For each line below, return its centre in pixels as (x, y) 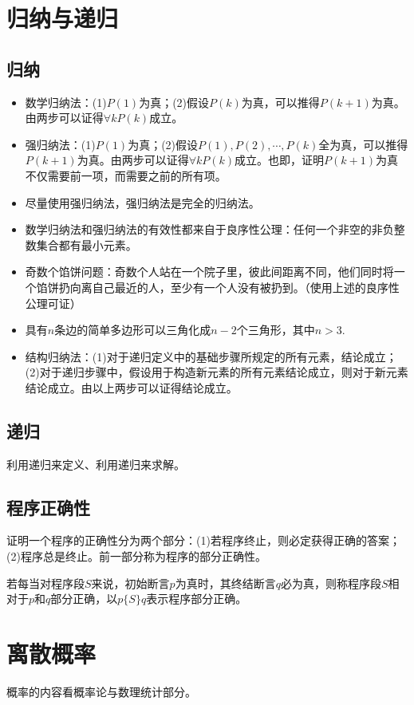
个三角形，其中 (276, 330)
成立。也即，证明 (280, 160)
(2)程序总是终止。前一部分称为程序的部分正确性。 (136, 556)
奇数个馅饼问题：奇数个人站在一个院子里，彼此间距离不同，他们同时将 (209, 272)
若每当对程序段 (45, 583)
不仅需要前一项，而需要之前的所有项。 (126, 175)
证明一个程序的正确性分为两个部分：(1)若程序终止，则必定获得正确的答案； (203, 540)
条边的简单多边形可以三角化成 (133, 330)
